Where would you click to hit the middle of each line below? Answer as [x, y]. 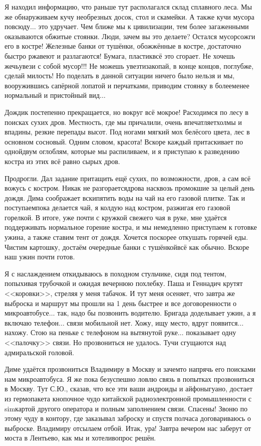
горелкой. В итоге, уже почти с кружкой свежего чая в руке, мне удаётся [116, 217]
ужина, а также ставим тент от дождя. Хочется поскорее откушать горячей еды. [126, 237]
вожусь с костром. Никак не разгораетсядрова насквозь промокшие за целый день [129, 188]
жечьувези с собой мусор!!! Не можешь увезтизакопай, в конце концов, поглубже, [129, 65]
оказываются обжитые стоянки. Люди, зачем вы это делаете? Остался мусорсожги [130, 36]
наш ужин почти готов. [40, 257]
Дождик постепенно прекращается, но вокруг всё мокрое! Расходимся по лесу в [126, 112]
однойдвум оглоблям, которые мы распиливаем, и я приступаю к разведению [122, 151]
